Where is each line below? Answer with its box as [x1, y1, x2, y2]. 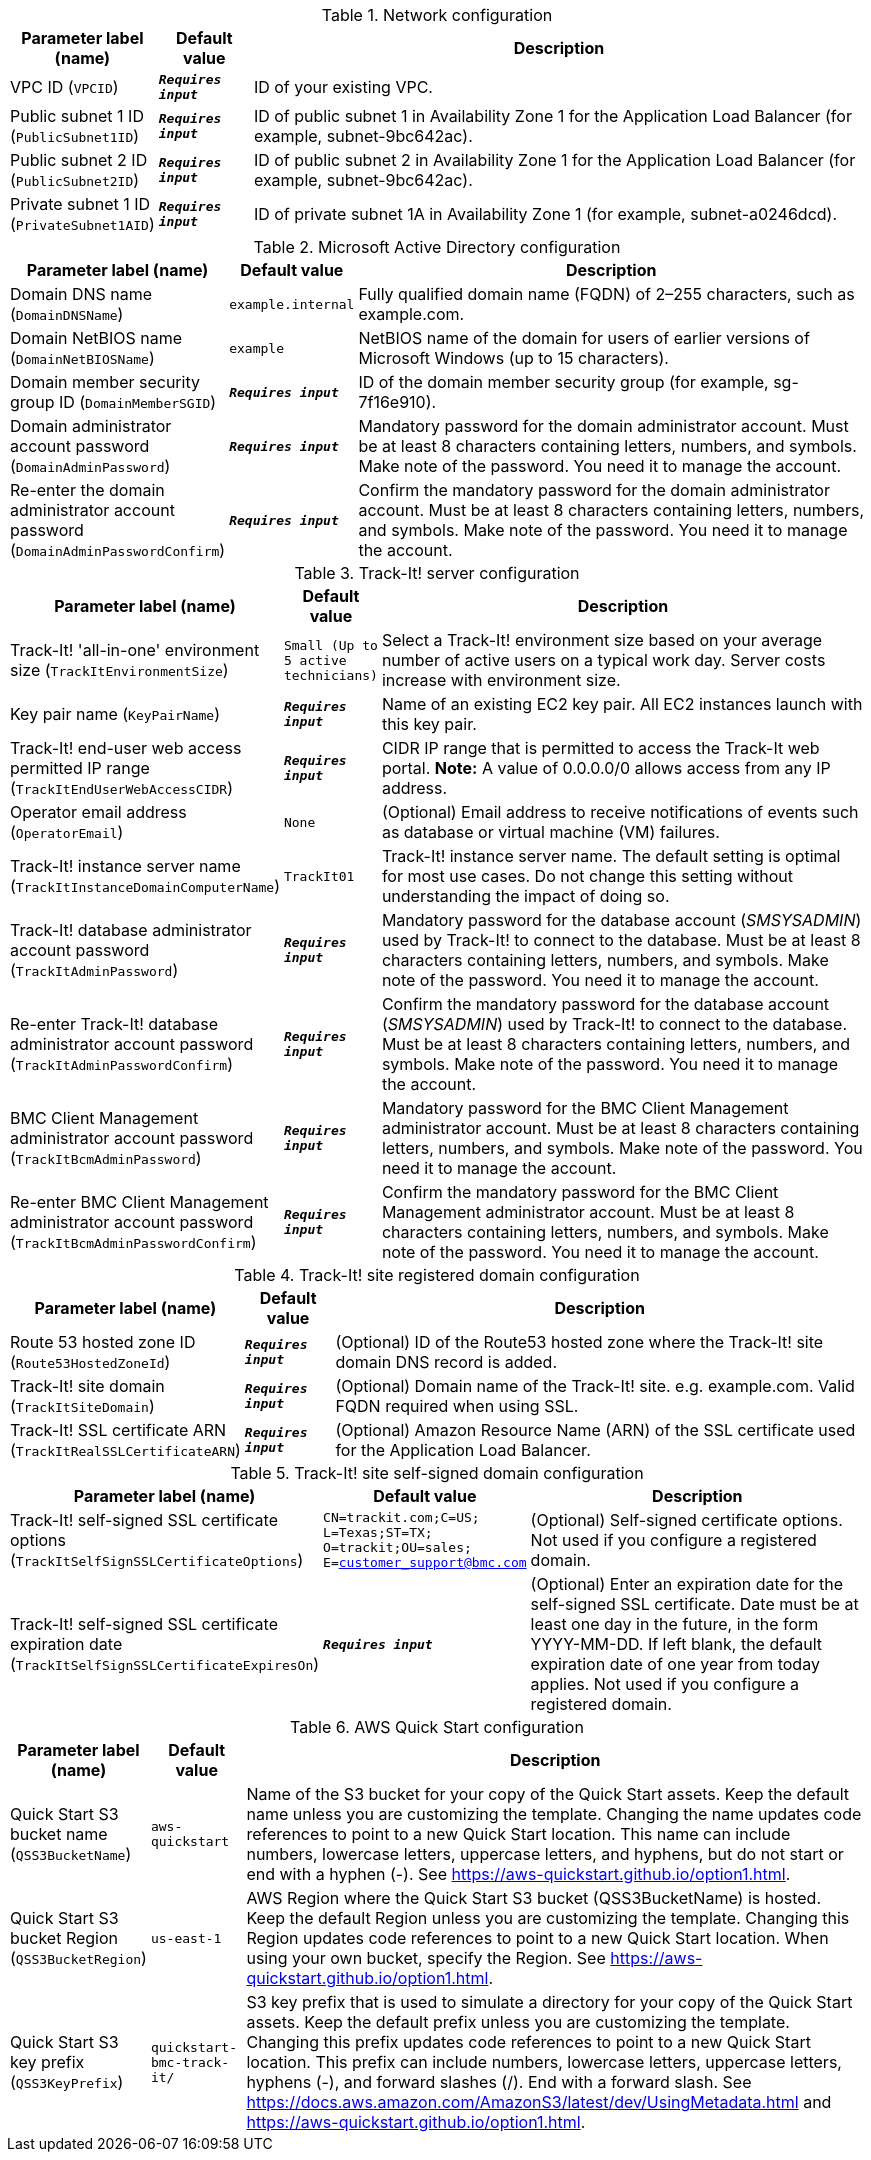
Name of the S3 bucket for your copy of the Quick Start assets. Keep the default [246, 1784, 850, 1804]
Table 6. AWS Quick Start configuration [290, 1717, 584, 1737]
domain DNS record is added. [335, 1352, 557, 1372]
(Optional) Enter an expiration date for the [530, 1574, 844, 1594]
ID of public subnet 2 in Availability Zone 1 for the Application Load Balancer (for [253, 150, 856, 170]
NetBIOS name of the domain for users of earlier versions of [358, 328, 810, 348]
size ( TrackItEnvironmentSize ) [10, 660, 229, 680]
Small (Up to [283, 637, 378, 653]
